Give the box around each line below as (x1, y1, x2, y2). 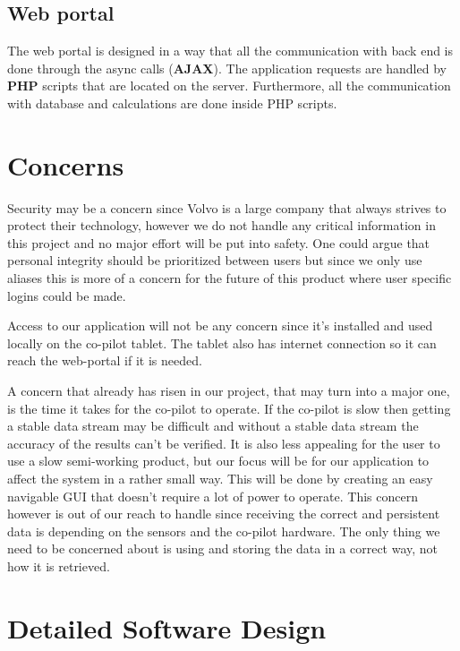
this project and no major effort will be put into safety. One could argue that (7, 233, 430, 252)
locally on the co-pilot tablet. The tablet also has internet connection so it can (7, 333, 437, 352)
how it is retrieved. (7, 556, 110, 575)
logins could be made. (7, 286, 126, 304)
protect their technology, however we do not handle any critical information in (7, 216, 436, 235)
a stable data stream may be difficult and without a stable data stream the (7, 416, 419, 435)
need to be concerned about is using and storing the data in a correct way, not (7, 539, 439, 558)
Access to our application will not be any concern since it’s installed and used (7, 316, 433, 335)
